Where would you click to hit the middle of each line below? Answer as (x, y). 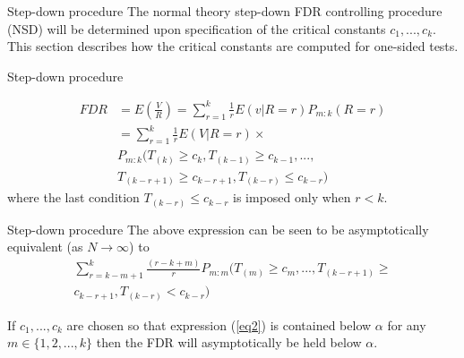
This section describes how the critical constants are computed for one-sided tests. (233, 46)
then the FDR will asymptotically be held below (229, 342)
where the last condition (73, 197)
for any (407, 324)
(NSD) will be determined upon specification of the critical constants (197, 28)
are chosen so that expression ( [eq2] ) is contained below (219, 324)
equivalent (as (45, 247)
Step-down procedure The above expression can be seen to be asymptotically (218, 229)
